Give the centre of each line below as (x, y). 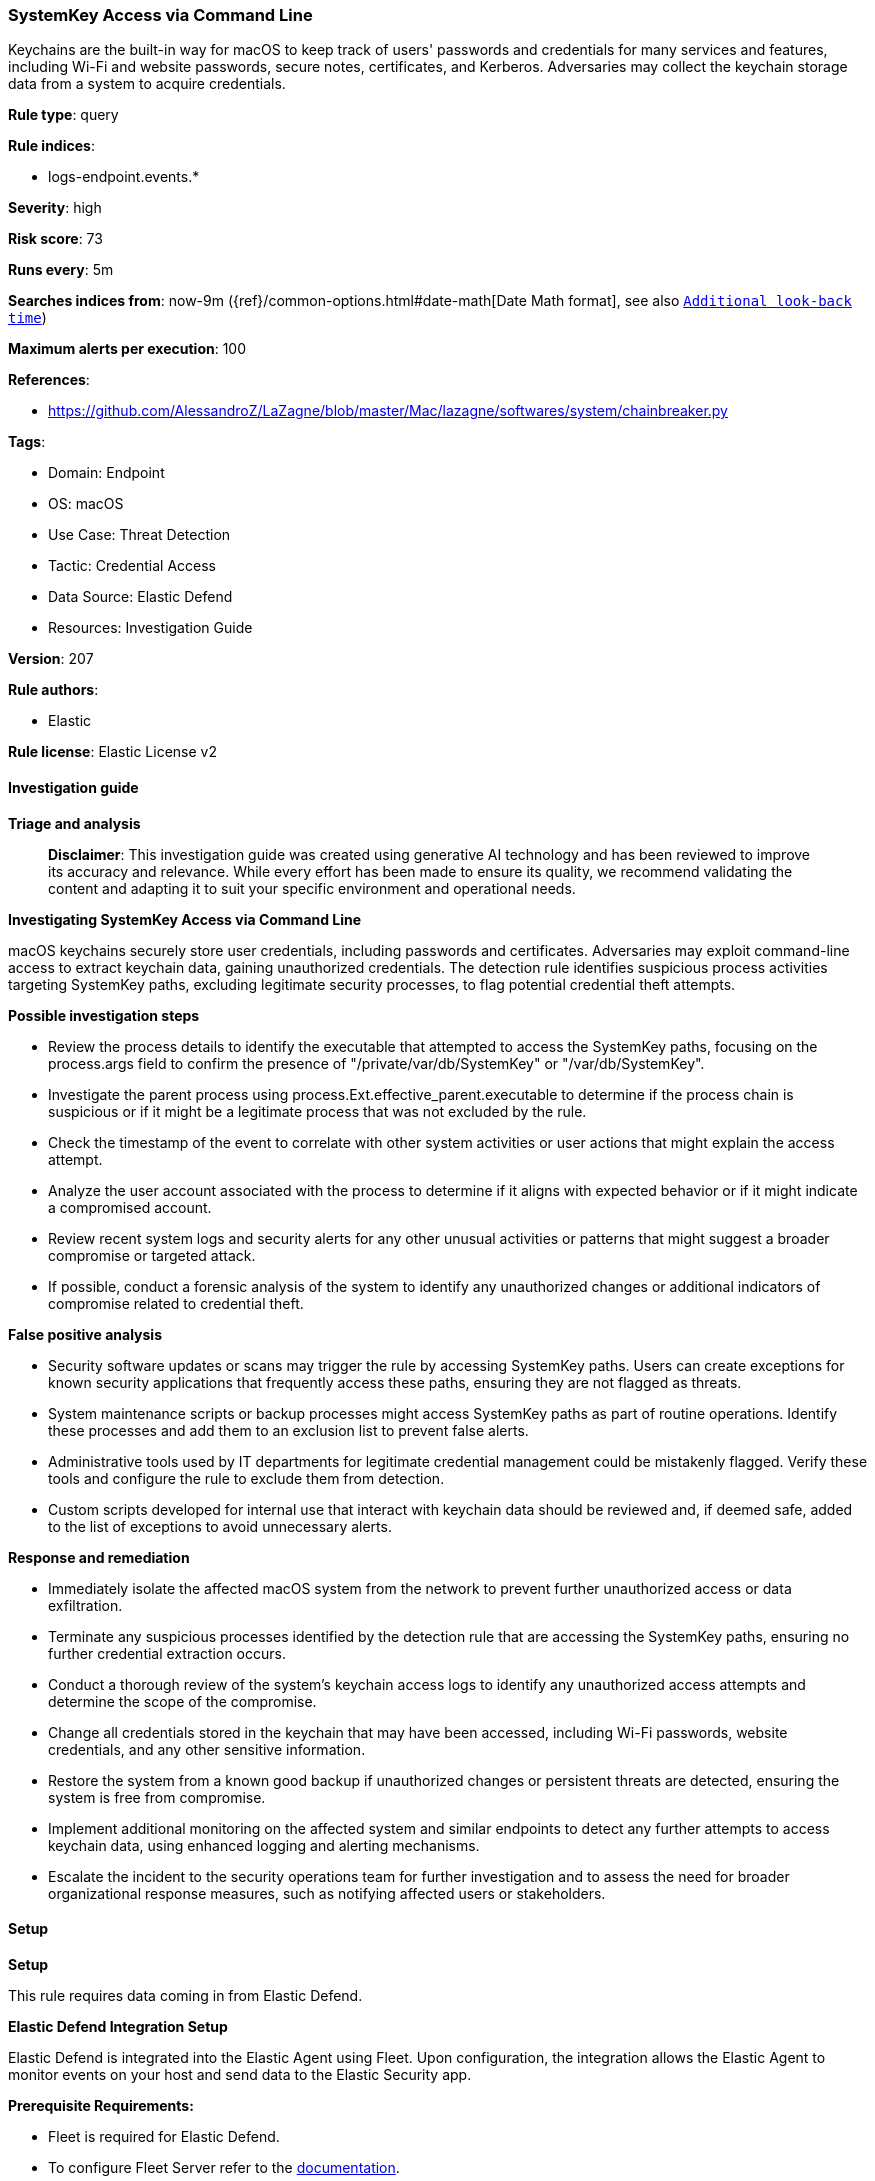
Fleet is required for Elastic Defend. (164, 2136)
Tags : (27, 442)
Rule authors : (53, 690)
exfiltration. (85, 1605)
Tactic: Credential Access (132, 566)
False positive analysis (85, 1334)
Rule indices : (51, 146)
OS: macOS (86, 504)
